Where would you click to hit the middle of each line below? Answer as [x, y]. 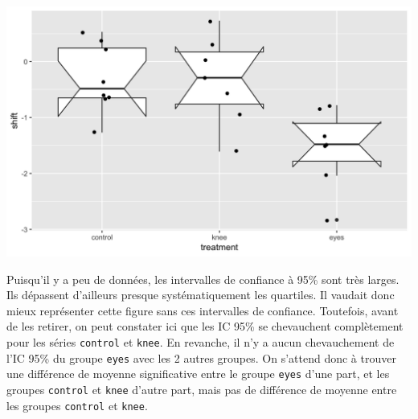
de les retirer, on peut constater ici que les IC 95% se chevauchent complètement [205, 326]
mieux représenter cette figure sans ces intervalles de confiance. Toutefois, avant [203, 310]
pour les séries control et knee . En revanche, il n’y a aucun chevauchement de [201, 342]
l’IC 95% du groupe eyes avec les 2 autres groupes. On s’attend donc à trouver [201, 357]
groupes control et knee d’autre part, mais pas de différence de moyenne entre [202, 389]
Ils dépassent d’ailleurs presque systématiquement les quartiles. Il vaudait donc [201, 295]
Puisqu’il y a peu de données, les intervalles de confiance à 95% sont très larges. [203, 279]
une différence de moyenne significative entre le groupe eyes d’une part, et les [198, 374]
